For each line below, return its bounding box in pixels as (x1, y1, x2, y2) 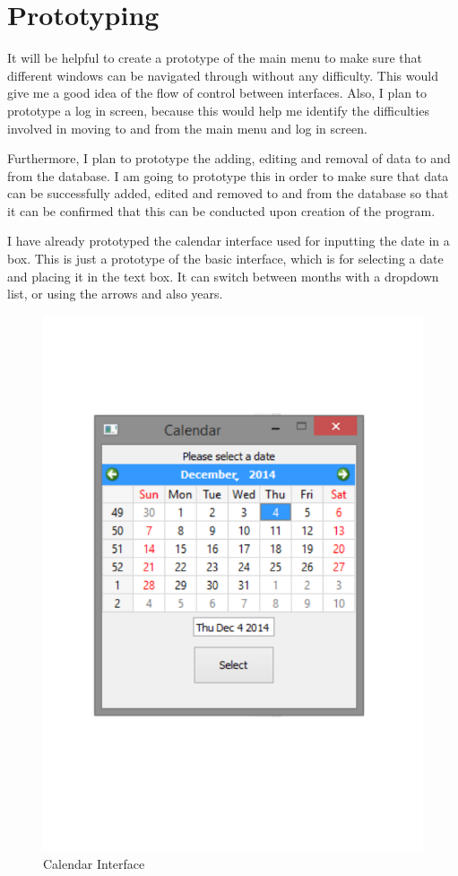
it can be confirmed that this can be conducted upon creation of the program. (7, 201, 436, 220)
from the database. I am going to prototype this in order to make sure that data (7, 166, 449, 185)
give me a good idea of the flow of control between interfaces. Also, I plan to (7, 83, 428, 102)
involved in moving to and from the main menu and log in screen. (7, 118, 367, 137)
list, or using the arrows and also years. (7, 284, 223, 303)
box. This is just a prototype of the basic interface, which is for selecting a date (7, 249, 444, 268)
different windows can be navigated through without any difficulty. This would (7, 65, 438, 84)
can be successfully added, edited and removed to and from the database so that (7, 184, 449, 203)
